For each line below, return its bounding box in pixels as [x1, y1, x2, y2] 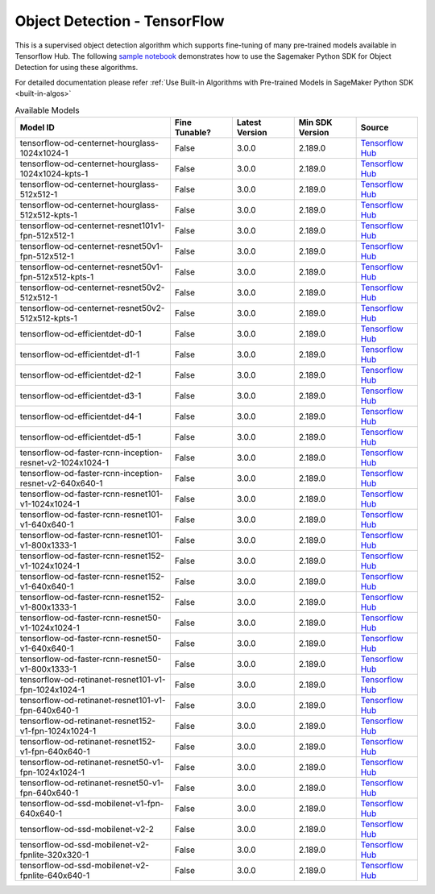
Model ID [19, 122, 56, 133]
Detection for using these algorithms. [14, 63, 139, 72]
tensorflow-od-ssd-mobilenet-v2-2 [19, 823, 155, 834]
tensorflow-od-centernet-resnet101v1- [19, 220, 165, 231]
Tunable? [174, 126, 211, 138]
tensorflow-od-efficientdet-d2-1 [19, 369, 142, 380]
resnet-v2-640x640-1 [19, 478, 103, 489]
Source [360, 122, 389, 133]
